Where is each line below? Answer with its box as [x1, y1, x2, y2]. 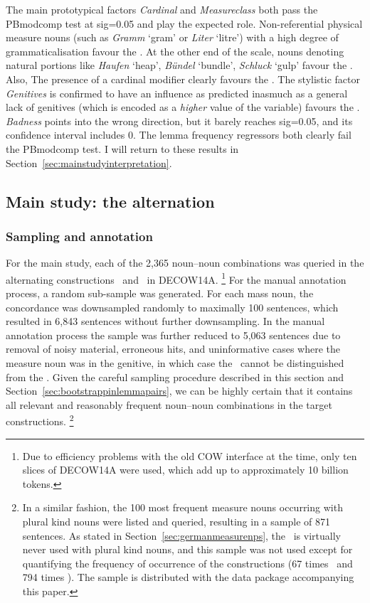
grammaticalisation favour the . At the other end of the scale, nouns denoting [6, 43, 344, 58]
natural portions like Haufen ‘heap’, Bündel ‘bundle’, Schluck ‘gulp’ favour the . [6, 58, 353, 73]
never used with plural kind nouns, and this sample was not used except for [22, 542, 353, 557]
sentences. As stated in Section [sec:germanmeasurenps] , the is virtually [22, 528, 341, 543]
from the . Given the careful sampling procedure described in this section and [6, 369, 344, 384]
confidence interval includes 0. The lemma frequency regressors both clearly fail [6, 127, 351, 142]
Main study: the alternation [6, 190, 215, 212]
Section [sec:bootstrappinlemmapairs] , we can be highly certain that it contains [6, 383, 353, 398]
